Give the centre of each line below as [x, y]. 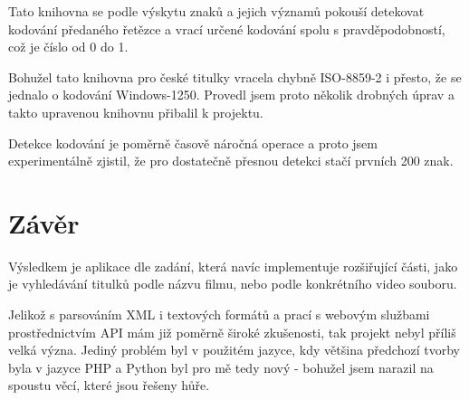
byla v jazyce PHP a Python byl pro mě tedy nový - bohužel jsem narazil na [221, 367]
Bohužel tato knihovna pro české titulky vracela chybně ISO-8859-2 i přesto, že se [235, 76]
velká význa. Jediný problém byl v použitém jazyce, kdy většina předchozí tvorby [234, 350]
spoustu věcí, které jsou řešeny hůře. [109, 385]
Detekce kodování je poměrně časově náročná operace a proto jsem [193, 143]
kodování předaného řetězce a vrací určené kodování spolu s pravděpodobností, [227, 29]
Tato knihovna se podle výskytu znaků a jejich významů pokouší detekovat [216, 11]
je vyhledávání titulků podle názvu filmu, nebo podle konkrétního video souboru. [233, 284]
